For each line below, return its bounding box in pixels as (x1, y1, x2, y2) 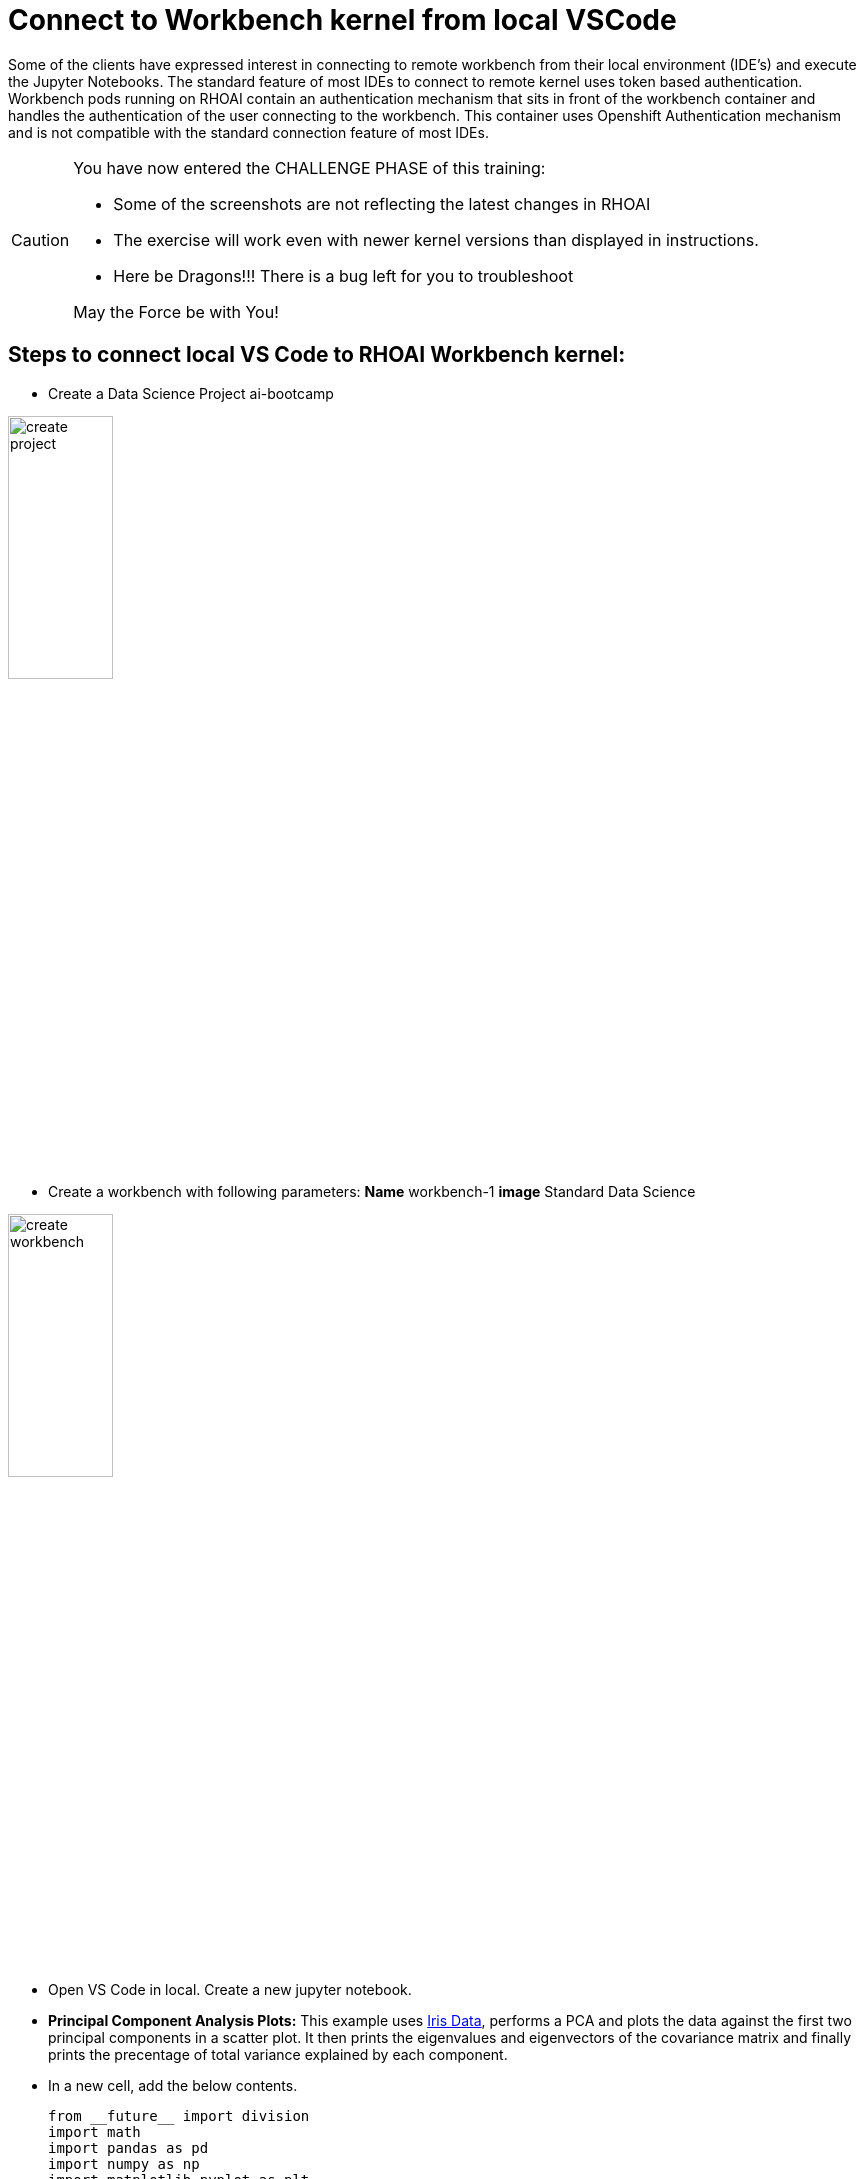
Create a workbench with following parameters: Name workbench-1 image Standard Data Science (48, 1182, 696, 1200)
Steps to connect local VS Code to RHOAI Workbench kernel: (8, 342, 626, 368)
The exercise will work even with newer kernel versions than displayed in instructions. (113, 229, 759, 250)
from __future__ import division (48, 2107, 310, 2124)
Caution (11, 229, 70, 250)
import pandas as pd (48, 2139, 209, 2156)
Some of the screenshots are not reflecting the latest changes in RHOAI (113, 193, 651, 214)
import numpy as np (48, 2155, 200, 2172)
